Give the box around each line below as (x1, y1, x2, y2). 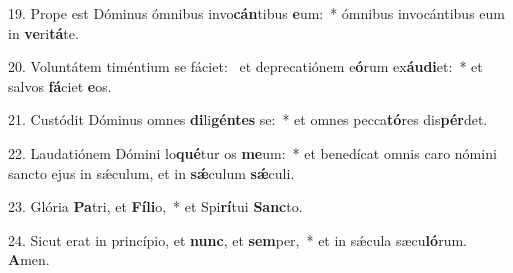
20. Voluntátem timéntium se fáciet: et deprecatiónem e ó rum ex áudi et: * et (8, 56, 483, 77)
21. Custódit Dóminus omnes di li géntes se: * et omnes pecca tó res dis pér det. (8, 109, 488, 130)
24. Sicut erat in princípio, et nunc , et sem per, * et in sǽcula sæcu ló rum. (8, 229, 467, 250)
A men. (8, 249, 50, 270)
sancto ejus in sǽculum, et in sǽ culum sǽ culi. (8, 162, 295, 183)
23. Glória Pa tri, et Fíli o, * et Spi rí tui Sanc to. (8, 196, 303, 217)
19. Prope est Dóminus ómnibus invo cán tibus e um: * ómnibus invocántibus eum (8, 3, 505, 23)
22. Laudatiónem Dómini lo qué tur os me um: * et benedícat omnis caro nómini (8, 142, 497, 163)
